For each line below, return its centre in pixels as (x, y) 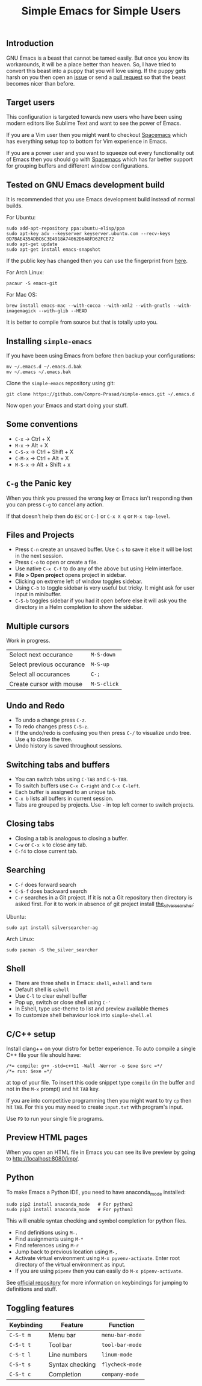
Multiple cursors (38, 626)
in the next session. (39, 556)
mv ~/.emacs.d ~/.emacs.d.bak (44, 367)
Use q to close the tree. (44, 739)
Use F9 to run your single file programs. (55, 1118)
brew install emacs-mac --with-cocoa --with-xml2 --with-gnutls (88, 306)
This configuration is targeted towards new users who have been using (94, 117)
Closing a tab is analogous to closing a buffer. (72, 838)
